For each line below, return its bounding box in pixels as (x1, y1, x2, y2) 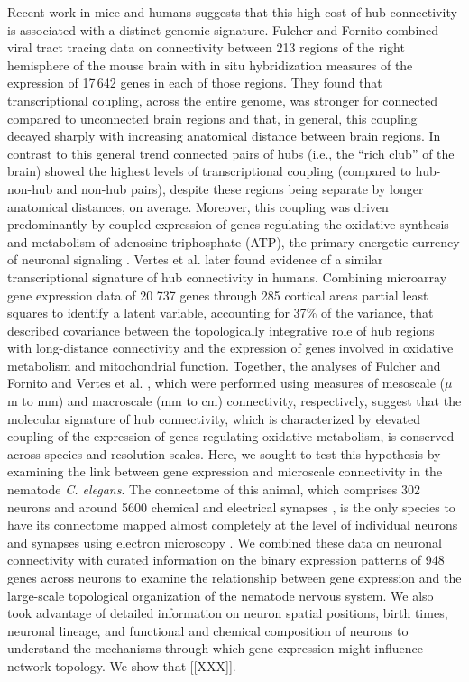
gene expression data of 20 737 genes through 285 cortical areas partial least (7, 285, 428, 304)
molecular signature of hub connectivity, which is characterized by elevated (7, 409, 421, 428)
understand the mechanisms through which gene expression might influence (7, 639, 423, 658)
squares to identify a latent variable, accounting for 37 (7, 303, 307, 322)
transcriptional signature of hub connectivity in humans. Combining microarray (7, 267, 447, 286)
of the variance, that (320, 303, 434, 322)
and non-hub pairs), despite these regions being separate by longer (56, 179, 424, 198)
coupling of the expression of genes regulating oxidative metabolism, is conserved (7, 427, 455, 446)
